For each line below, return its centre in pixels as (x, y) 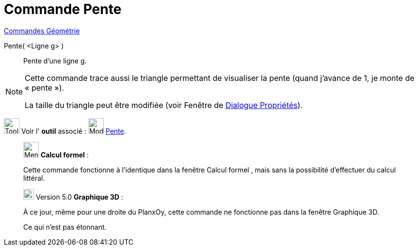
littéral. (34, 178)
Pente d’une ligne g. (55, 61)
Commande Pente (63, 9)
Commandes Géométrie (42, 31)
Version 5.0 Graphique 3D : (79, 197)
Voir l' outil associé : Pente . (73, 131)
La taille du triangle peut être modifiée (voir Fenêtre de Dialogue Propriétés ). (164, 105)
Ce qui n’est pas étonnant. (65, 227)
